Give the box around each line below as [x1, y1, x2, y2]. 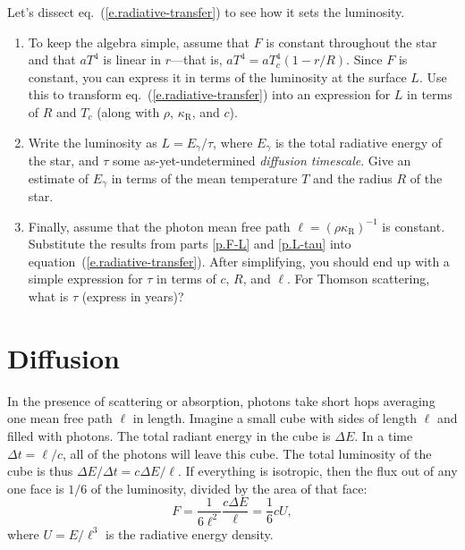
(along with [97, 102, 160, 121]
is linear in [103, 50, 161, 69]
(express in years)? [81, 287, 184, 306]
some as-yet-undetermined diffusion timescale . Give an [112, 151, 411, 170]
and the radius [313, 168, 393, 187]
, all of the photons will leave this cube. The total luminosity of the [63, 444, 432, 462]
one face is [7, 478, 64, 497]
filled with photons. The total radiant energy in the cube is [7, 426, 331, 444]
